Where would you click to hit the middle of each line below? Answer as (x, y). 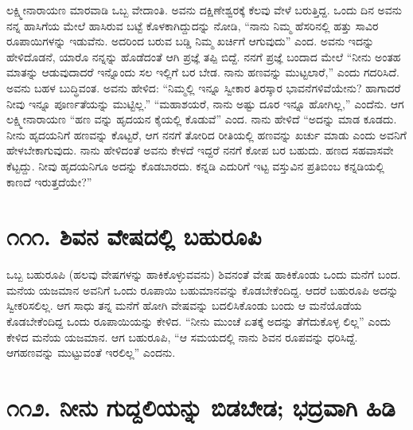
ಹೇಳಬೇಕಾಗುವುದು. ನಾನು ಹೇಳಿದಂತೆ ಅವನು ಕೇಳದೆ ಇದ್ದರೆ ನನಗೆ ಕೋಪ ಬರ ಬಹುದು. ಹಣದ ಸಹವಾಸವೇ (200, 150)
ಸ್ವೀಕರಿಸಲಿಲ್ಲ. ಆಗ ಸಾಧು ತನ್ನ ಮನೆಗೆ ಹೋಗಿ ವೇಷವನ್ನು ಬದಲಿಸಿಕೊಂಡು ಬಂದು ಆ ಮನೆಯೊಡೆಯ (184, 305)
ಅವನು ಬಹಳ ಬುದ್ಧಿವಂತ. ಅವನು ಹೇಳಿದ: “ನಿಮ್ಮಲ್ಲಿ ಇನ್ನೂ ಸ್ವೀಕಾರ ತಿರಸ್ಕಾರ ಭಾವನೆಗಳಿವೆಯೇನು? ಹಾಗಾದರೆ (204, 87)
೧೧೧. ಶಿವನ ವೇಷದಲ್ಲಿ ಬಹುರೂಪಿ (134, 236)
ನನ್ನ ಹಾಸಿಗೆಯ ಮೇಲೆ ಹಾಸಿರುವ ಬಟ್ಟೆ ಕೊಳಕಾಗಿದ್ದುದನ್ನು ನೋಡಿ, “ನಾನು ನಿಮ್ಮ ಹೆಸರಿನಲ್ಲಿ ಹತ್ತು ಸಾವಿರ (193, 25)
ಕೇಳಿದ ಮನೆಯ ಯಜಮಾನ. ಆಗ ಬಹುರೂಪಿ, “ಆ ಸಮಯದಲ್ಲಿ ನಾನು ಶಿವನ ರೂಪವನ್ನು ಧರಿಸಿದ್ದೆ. (182, 336)
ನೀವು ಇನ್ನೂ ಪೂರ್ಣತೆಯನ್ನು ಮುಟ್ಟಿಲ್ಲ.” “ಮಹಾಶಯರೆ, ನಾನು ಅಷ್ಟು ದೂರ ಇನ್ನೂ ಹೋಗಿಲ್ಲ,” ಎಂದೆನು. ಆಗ (205, 103)
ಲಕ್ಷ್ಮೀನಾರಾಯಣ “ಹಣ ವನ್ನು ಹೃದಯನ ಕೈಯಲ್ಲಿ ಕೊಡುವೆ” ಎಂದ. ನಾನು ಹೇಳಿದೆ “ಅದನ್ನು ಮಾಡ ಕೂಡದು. (202, 119)
